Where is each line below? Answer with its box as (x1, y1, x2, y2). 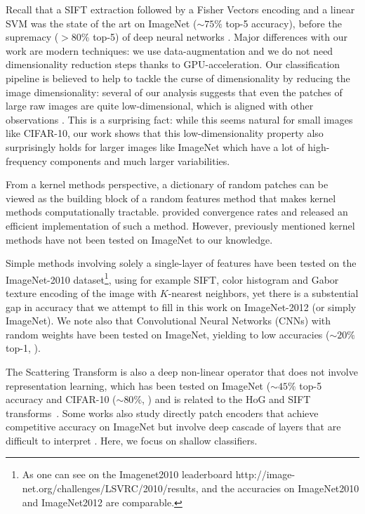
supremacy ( (6, 29, 59, 44)
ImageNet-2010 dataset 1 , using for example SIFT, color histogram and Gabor (6, 270, 339, 286)
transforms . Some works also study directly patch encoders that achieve (6, 405, 319, 420)
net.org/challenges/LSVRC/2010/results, (22, 481, 199, 496)
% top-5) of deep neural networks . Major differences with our (81, 29, 347, 44)
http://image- (235, 467, 296, 482)
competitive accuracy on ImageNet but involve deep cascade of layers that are (6, 419, 341, 434)
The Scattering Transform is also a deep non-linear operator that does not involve (6, 364, 358, 378)
